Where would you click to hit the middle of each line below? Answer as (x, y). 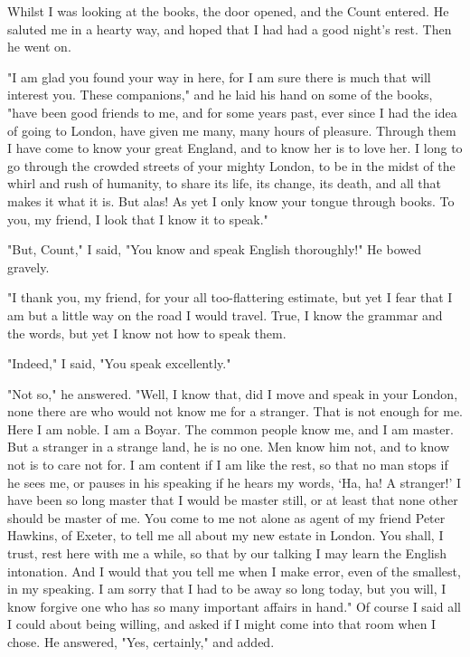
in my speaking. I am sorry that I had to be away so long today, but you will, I (227, 589)
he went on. (39, 47)
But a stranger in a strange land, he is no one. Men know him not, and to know (228, 447)
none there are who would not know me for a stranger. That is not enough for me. (235, 411)
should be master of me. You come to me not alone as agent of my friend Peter (226, 517)
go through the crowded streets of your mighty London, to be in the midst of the (231, 165)
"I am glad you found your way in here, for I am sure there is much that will (219, 76)
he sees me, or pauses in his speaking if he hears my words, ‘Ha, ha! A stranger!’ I (235, 482)
